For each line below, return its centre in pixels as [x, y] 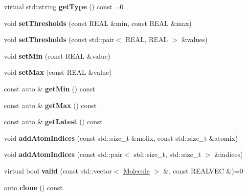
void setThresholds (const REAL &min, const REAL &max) [98, 23]
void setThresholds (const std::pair [59, 39]
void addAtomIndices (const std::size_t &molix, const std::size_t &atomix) [121, 138]
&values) [195, 39]
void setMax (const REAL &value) [58, 72]
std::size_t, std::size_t [167, 154]
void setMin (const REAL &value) [57, 55]
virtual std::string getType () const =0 [64, 6]
